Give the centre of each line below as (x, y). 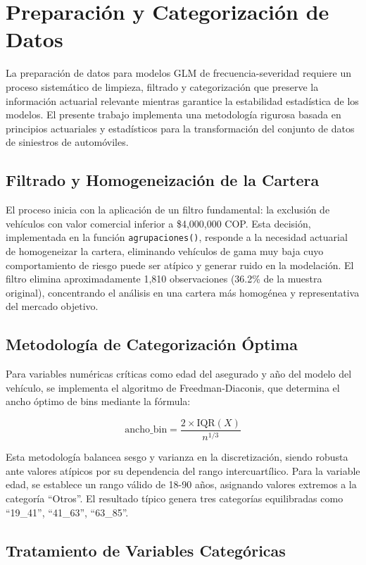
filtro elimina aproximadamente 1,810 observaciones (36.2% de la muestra (164, 279)
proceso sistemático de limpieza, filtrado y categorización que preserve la (162, 86)
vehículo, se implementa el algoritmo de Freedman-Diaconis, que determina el (173, 387)
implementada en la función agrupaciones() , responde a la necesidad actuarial (177, 237)
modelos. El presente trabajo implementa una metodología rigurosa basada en (173, 114)
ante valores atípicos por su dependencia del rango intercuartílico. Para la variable (183, 470)
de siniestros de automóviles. (67, 142)
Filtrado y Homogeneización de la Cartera (163, 180)
